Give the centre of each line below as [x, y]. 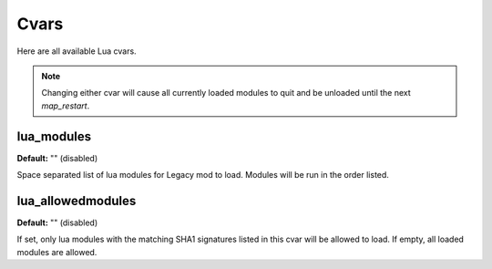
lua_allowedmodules [77, 201]
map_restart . [66, 106]
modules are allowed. [57, 252]
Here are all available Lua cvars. [77, 51]
